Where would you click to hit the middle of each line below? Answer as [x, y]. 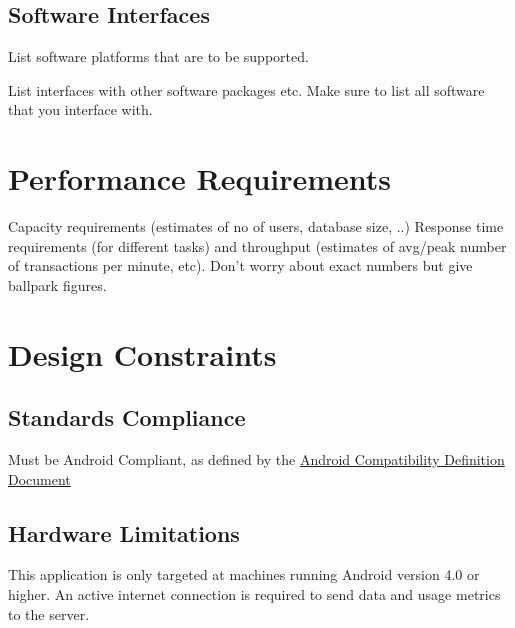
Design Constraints [142, 353]
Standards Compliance [127, 417]
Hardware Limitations [124, 532]
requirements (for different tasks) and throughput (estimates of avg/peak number [257, 245]
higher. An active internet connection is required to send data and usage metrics [254, 594]
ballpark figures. [57, 284]
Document [39, 478]
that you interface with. [80, 109]
